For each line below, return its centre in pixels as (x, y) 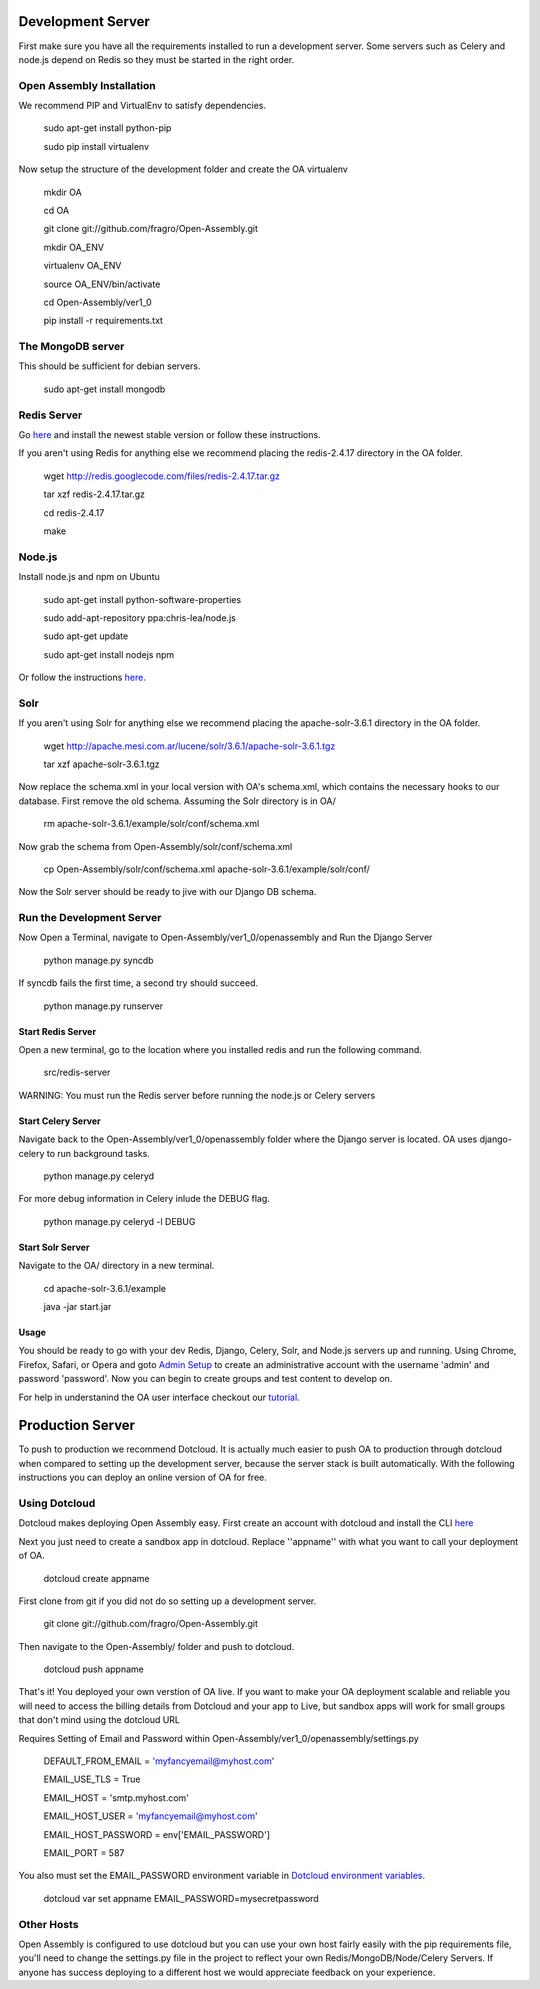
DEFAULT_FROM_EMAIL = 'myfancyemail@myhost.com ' (159, 1761)
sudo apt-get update (86, 636)
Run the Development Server (90, 918)
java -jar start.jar (77, 1306)
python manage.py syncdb (98, 960)
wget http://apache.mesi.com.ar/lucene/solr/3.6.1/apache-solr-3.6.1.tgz (189, 746)
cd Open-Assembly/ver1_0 (97, 302)
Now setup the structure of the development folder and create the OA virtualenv (183, 169)
